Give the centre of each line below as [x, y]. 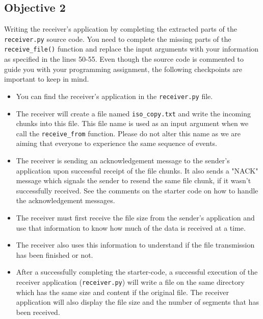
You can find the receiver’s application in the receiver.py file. [114, 96]
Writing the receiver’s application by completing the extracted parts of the [121, 29]
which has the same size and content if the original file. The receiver [122, 292]
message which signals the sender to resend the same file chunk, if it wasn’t [134, 180]
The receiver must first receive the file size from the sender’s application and [135, 218]
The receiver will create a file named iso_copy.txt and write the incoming [133, 113]
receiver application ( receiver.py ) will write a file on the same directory [130, 281]
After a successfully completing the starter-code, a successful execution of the [137, 272]
